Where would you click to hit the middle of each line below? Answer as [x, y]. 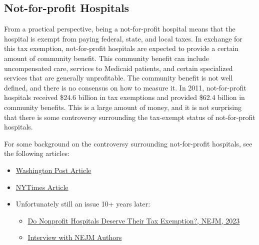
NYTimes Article [42, 187]
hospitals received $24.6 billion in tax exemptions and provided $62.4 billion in [124, 97]
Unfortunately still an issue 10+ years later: [83, 204]
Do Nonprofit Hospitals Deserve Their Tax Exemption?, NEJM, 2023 [134, 220]
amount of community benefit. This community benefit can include [106, 58]
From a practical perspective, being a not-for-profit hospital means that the [120, 29]
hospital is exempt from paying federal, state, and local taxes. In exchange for [123, 38]
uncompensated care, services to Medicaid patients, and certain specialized [118, 68]
